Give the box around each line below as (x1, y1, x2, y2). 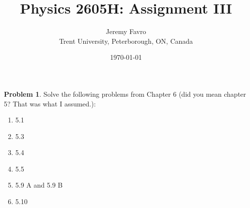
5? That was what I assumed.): (4, 98, 96, 108)
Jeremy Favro (106, 26, 146, 36)
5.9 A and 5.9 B (15, 180, 63, 190)
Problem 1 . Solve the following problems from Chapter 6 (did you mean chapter (4, 88, 246, 99)
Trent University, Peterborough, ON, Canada (59, 35, 193, 46)
